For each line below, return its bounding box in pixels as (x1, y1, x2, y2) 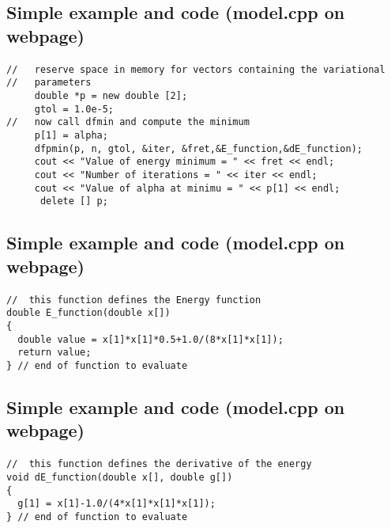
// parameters (6, 77, 92, 89)
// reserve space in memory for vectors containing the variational (6, 63, 385, 75)
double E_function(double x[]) (6, 307, 171, 319)
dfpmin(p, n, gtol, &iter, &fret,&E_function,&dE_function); (34, 142, 363, 154)
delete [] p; (39, 196, 108, 207)
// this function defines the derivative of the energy (6, 458, 312, 470)
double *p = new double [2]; (34, 90, 188, 102)
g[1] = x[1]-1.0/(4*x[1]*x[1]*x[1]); (17, 498, 216, 510)
